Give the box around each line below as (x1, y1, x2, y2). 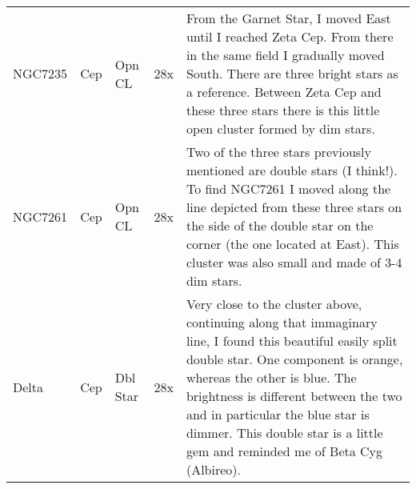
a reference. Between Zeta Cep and (186, 82, 382, 101)
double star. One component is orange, (186, 350, 403, 368)
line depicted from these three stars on (186, 198, 402, 216)
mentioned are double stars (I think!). (186, 161, 398, 179)
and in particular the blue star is (186, 405, 370, 423)
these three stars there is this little (186, 101, 380, 119)
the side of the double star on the (186, 216, 374, 234)
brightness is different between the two (186, 387, 402, 405)
